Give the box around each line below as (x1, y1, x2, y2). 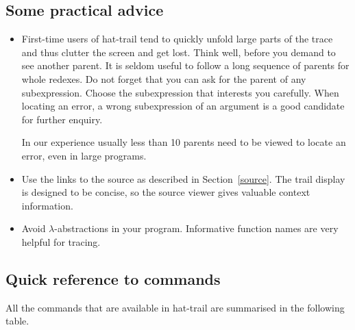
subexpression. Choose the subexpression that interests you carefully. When (21, 85, 339, 99)
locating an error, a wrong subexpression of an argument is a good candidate (21, 99, 345, 113)
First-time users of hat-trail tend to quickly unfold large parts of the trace (21, 31, 333, 46)
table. (5, 314, 29, 328)
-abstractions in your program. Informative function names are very (54, 221, 339, 236)
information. (21, 198, 73, 212)
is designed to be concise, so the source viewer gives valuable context (21, 185, 310, 199)
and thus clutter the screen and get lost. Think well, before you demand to (21, 45, 336, 59)
